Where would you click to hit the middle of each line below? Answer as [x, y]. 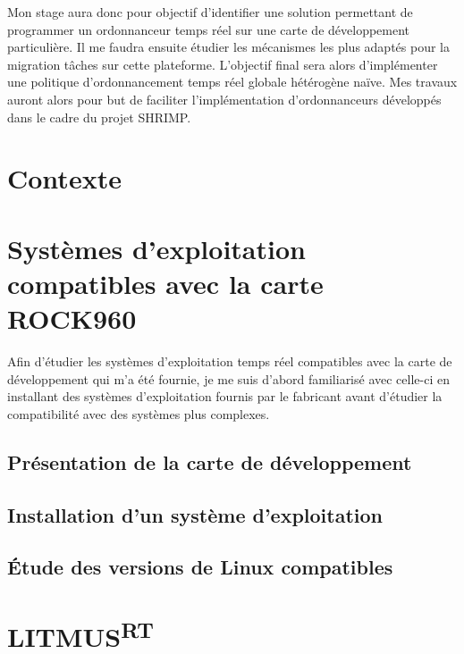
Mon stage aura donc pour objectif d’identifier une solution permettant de [210, 12]
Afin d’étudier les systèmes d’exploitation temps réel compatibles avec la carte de [230, 361]
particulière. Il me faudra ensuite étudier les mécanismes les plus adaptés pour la [228, 47]
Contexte [64, 178]
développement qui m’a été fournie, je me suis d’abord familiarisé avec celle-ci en [228, 378]
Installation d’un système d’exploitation [195, 514]
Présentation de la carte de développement [210, 461]
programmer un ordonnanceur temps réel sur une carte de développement [209, 29]
